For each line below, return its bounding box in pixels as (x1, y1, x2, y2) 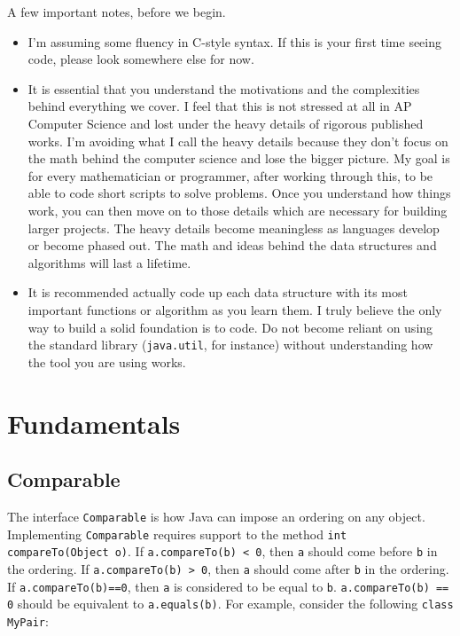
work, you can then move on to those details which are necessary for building (27, 200, 448, 219)
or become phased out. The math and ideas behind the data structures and (27, 236, 437, 255)
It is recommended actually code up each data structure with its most (27, 283, 408, 302)
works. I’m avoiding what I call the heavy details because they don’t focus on (27, 131, 448, 150)
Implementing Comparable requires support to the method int (7, 524, 347, 543)
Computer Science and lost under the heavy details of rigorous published (27, 114, 424, 132)
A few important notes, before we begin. (7, 3, 226, 20)
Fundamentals (7, 404, 181, 441)
